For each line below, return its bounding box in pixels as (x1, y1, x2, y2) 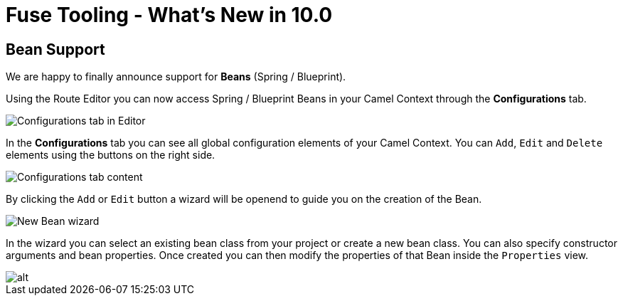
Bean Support (6, 40, 105, 58)
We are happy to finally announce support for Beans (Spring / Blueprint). (6, 70, 346, 83)
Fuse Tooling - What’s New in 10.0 (6, 3, 333, 27)
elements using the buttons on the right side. (6, 149, 215, 162)
